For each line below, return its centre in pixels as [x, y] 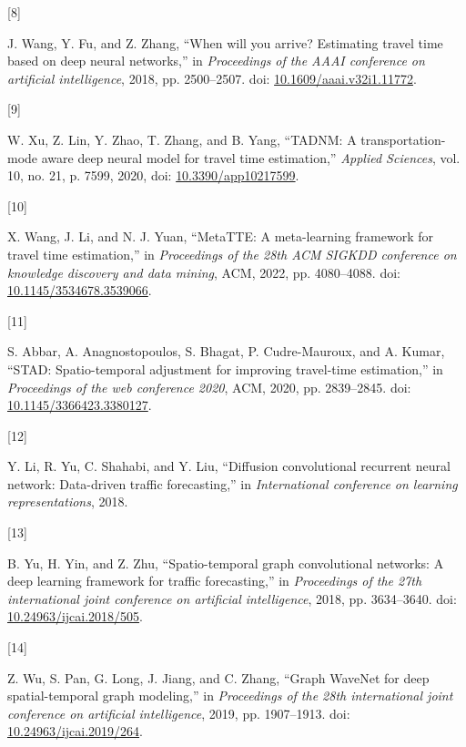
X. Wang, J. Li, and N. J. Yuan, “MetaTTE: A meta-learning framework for [221, 236]
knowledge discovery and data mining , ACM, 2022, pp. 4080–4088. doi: [204, 272]
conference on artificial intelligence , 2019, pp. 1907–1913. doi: [179, 713]
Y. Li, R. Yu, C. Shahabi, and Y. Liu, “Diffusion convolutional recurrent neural [229, 466]
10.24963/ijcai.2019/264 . [75, 731]
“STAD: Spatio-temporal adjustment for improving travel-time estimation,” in [225, 368]
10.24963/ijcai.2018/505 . [75, 616]
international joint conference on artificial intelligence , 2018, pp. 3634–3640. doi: [232, 598]
